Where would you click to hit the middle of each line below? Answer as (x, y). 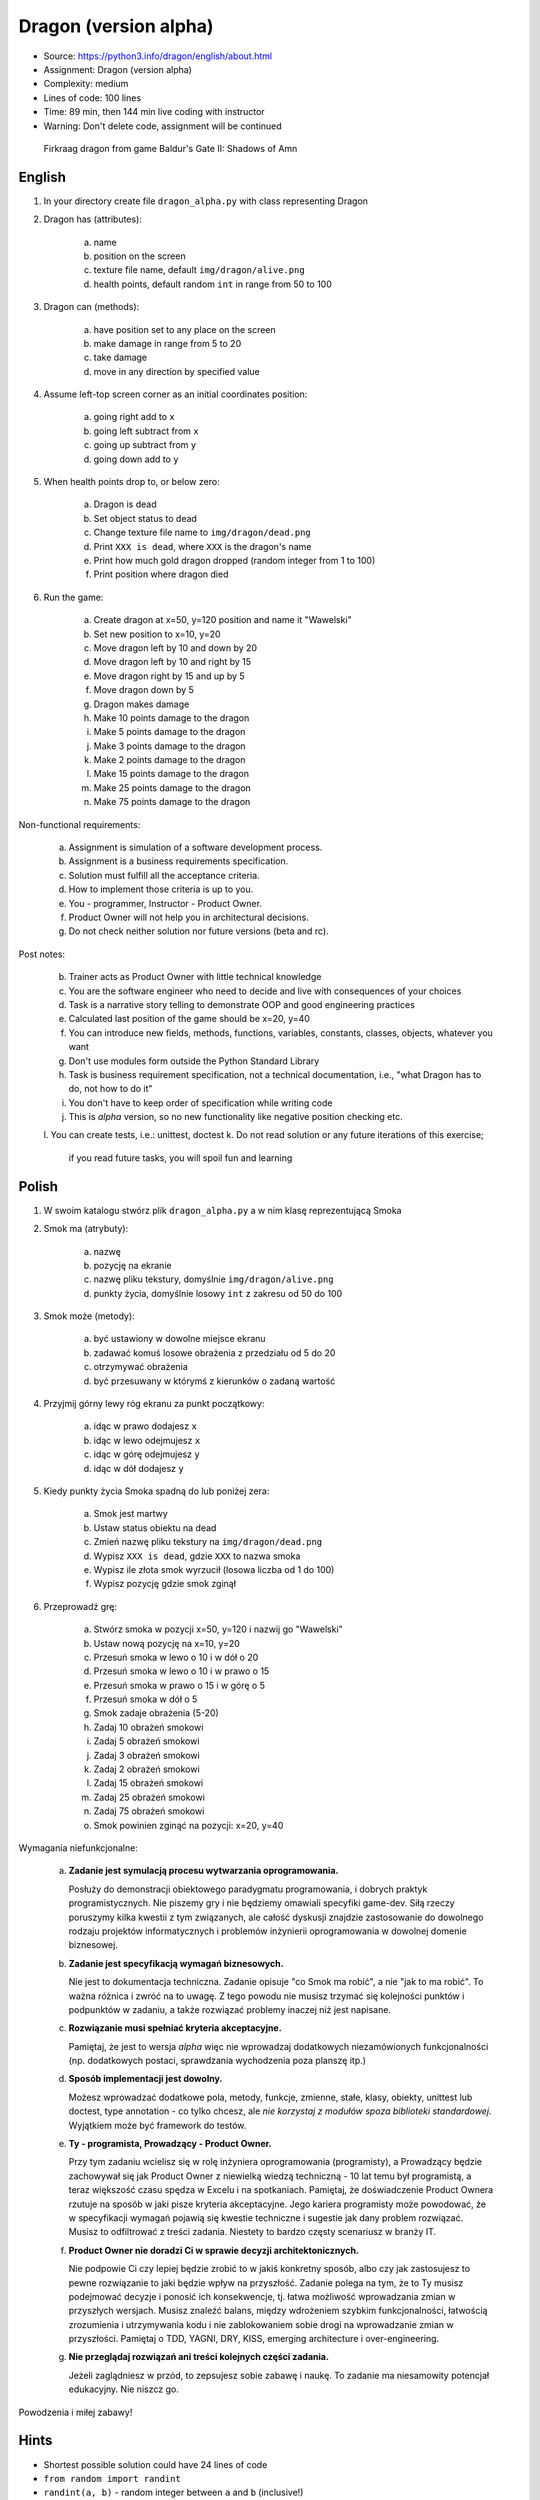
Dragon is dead (125, 504)
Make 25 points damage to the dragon (172, 787)
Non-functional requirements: (79, 824)
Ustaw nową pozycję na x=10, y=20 (166, 1643)
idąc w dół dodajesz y (138, 1468)
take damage (120, 357)
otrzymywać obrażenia (141, 1367)
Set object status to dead (145, 518)
